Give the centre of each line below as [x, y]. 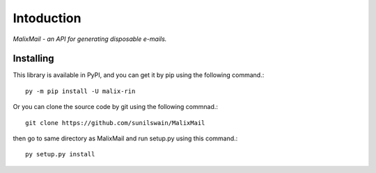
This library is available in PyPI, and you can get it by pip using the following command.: [139, 75]
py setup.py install [60, 154]
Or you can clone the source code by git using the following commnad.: [116, 107]
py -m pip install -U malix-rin [80, 91]
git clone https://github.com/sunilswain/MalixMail [115, 123]
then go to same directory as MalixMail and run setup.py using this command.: [125, 138]
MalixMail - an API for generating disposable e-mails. [90, 39]
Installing [34, 59]
